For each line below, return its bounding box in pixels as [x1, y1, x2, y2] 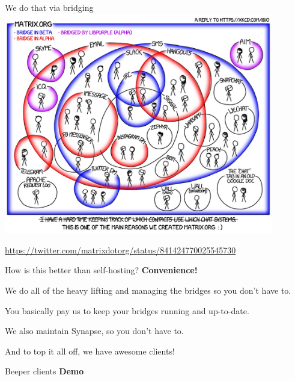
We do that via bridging [5, 1, 94, 13]
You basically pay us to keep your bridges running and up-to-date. [5, 304, 249, 317]
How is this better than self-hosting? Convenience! [5, 264, 198, 276]
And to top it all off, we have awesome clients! [5, 344, 175, 357]
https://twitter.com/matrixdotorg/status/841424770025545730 [5, 243, 236, 256]
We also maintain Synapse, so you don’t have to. [5, 324, 184, 337]
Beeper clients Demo [5, 365, 84, 377]
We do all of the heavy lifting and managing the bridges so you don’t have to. [5, 284, 291, 297]
